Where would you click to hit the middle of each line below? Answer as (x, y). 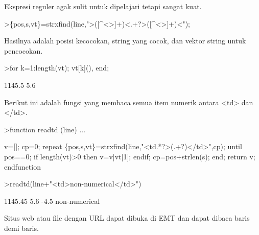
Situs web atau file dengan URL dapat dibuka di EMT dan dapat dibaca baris (127, 218)
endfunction (22, 166)
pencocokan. (23, 50)
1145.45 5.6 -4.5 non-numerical (52, 201)
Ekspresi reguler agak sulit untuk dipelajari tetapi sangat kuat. (103, 6)
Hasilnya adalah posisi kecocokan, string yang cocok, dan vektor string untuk (125, 41)
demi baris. (21, 228)
